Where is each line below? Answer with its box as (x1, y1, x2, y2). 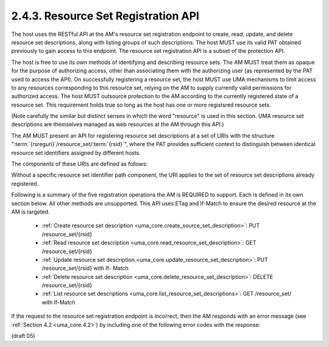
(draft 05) (11, 332, 36, 340)
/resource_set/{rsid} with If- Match (41, 265, 129, 272)
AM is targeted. (11, 208, 50, 216)
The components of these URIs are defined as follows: (11, 160, 148, 167)
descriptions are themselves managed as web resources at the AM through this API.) (11, 121, 225, 128)
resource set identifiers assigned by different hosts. (11, 149, 141, 156)
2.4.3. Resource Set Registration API (11, 9, 199, 23)
